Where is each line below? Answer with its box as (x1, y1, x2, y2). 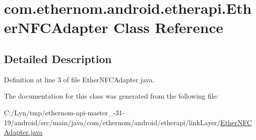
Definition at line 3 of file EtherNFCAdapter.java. (4, 74, 154, 84)
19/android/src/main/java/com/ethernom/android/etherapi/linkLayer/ (4, 117, 220, 127)
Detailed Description (4, 51, 112, 66)
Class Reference (113, 17, 223, 37)
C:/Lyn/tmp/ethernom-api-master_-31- (4, 107, 125, 117)
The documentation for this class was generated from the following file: (4, 91, 219, 101)
